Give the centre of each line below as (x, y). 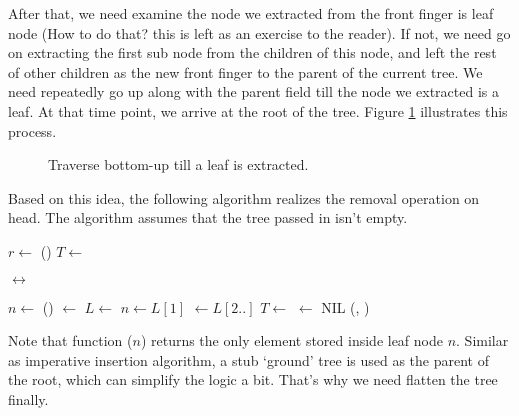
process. (32, 130)
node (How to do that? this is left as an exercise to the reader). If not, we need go (259, 32)
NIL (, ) (345, 306)
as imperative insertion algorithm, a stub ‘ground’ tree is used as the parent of (248, 359)
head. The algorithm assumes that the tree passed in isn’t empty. (208, 217)
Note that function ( (70, 340)
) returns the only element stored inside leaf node (291, 340)
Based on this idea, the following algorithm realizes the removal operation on (244, 197)
